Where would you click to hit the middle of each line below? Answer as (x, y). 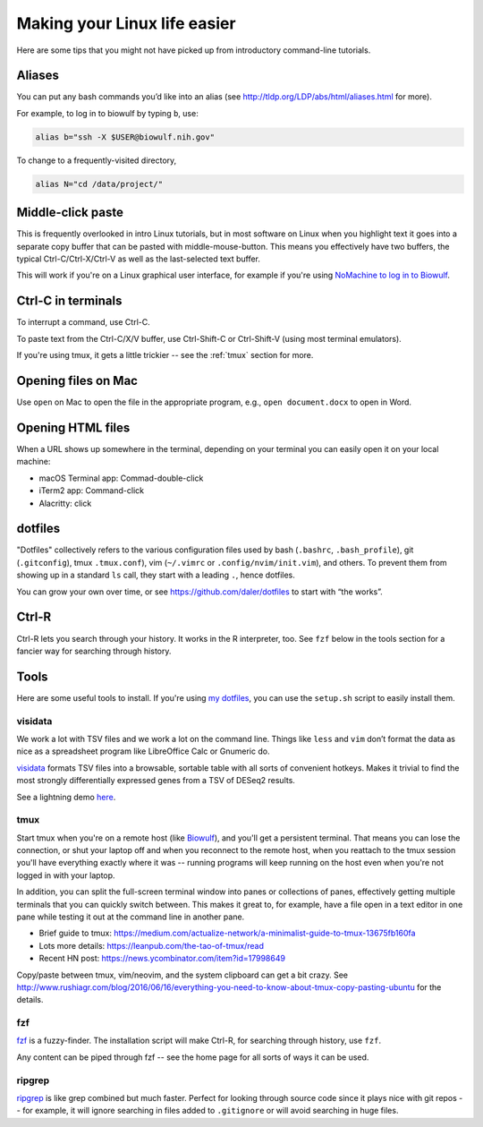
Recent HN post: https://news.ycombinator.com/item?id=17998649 (162, 959)
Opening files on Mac (77, 380)
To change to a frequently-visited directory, (97, 160)
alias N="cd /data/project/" (99, 184)
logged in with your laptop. (66, 875)
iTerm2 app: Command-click (92, 491)
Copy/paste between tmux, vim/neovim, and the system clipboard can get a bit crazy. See (182, 975)
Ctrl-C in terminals (69, 301)
